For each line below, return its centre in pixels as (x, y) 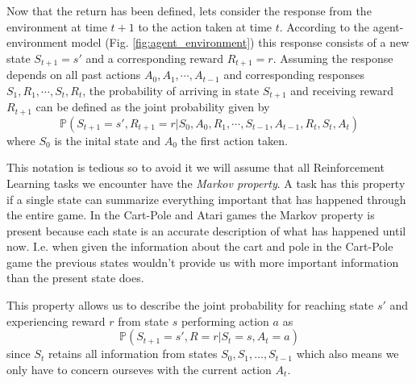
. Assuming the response (333, 58)
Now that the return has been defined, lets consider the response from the (189, 10)
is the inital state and (108, 140)
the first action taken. (234, 140)
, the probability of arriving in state (171, 90)
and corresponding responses (294, 75)
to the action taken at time (205, 26)
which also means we (347, 354)
